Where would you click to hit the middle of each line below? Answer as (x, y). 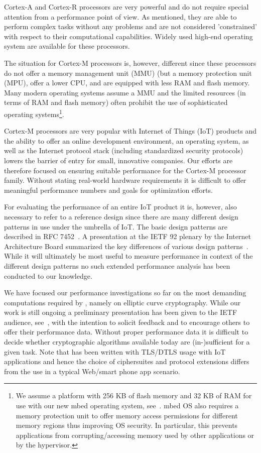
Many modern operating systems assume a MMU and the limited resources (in (125, 92)
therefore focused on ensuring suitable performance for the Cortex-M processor (125, 170)
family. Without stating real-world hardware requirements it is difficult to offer (125, 180)
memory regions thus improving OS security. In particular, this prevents (127, 425)
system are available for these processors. (67, 46)
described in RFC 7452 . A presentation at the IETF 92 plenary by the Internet (127, 236)
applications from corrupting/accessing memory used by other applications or (135, 435)
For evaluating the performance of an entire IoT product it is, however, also (120, 207)
